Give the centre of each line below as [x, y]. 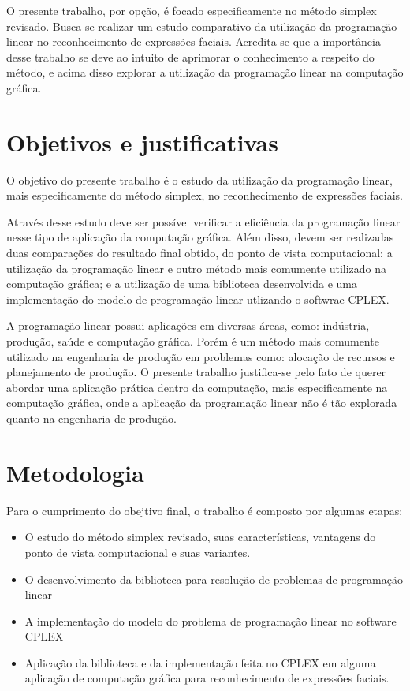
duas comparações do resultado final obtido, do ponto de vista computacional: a [199, 253]
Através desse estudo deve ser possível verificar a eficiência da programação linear [203, 221]
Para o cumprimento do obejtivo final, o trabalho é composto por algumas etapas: [205, 510]
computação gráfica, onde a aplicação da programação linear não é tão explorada [202, 403]
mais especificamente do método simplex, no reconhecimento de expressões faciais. [205, 195]
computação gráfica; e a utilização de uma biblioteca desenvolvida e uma [182, 284]
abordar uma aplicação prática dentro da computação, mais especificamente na [197, 387]
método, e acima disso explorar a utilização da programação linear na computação [205, 72]
